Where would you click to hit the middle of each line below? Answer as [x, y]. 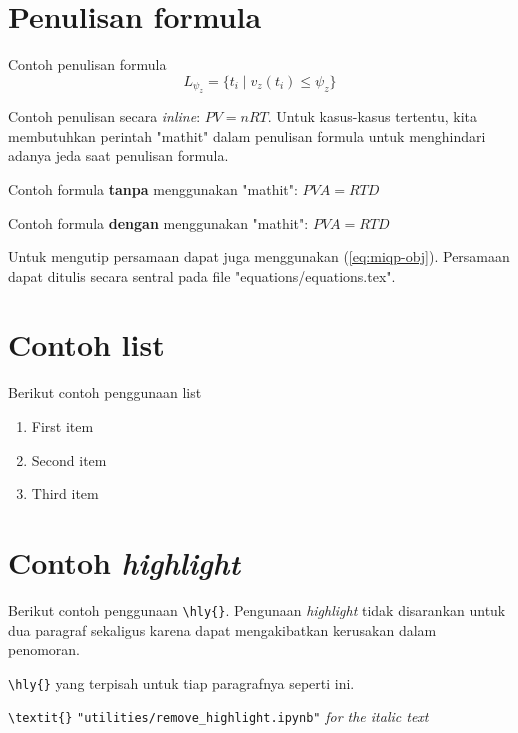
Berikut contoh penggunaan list [105, 392]
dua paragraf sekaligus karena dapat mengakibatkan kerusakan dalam [222, 629]
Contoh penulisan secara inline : [104, 116]
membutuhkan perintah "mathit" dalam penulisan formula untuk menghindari [247, 135]
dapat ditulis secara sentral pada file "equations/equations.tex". [202, 275]
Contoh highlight [124, 562]
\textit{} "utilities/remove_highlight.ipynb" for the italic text [218, 716]
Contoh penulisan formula [87, 64]
